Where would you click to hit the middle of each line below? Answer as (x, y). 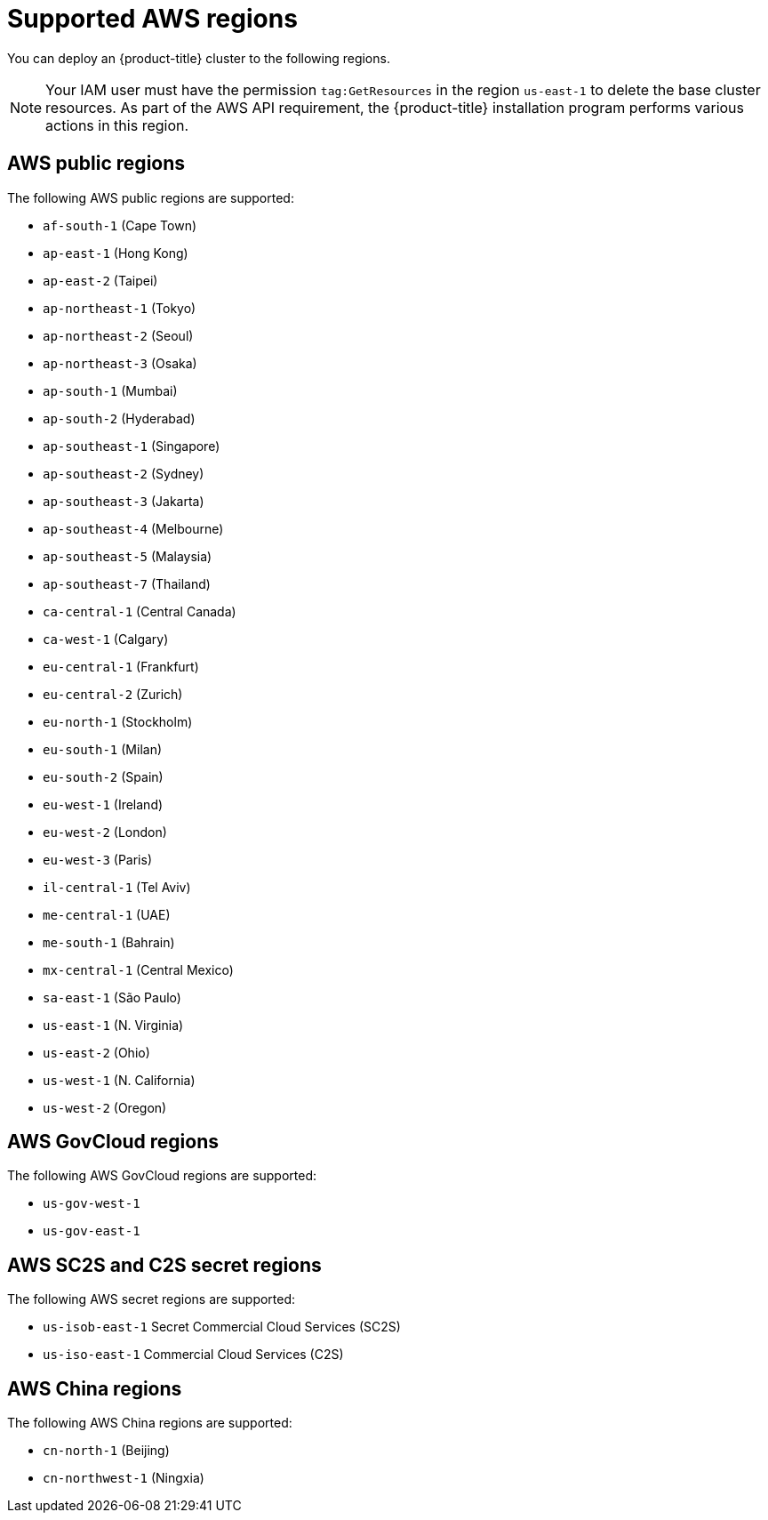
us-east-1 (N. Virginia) (113, 1025)
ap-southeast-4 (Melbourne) (133, 528)
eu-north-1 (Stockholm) (118, 721)
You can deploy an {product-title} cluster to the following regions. (199, 58)
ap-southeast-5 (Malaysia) (128, 556)
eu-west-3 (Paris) (97, 859)
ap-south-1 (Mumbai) (110, 390)
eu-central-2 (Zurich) (113, 694)
